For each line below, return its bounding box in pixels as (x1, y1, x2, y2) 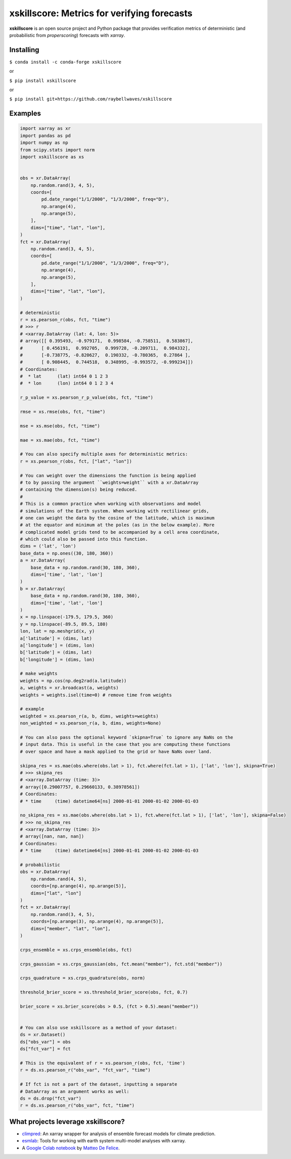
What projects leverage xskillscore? (9, 1117, 125, 1126)
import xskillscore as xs (20, 154, 84, 159)
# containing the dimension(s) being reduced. (20, 487, 137, 493)
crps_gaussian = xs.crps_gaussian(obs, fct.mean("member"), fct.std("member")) (20, 961, 223, 967)
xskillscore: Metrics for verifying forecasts (9, 8, 193, 19)
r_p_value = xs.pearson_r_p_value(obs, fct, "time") (20, 395, 154, 401)
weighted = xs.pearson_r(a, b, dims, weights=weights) (20, 713, 159, 719)
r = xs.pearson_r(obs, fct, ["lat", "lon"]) (20, 458, 132, 464)
